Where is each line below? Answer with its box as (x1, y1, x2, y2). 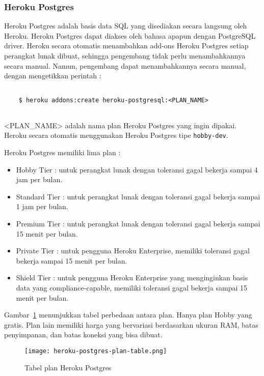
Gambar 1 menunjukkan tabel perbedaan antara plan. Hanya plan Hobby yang (4, 309, 252, 320)
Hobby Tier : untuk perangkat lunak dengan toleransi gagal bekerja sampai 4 (16, 164, 258, 175)
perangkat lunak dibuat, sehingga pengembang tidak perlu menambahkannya (4, 50, 246, 61)
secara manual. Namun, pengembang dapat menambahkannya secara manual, (4, 60, 246, 71)
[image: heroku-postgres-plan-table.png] (24, 347, 167, 355)
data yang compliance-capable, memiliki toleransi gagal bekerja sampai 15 (16, 282, 248, 293)
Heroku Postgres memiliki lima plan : (4, 147, 121, 157)
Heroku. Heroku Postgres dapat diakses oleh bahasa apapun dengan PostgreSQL (4, 30, 256, 41)
